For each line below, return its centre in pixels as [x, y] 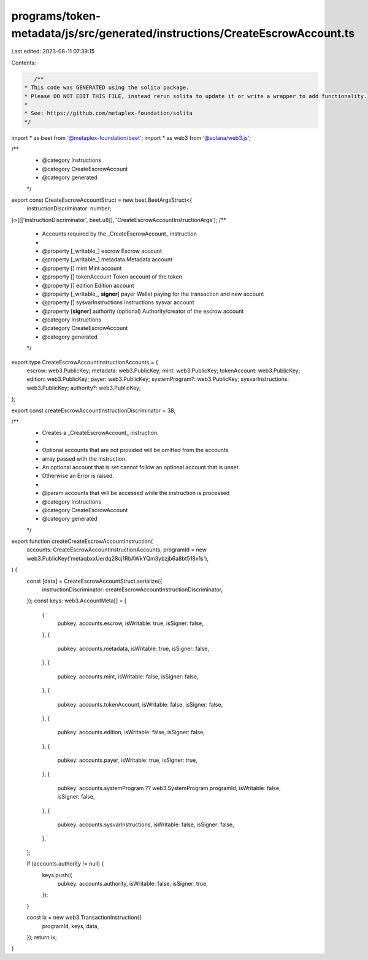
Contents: [24, 63]
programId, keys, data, [71, 926]
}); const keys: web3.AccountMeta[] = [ [77, 601]
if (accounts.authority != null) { [65, 864]
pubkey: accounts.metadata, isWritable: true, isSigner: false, [133, 648]
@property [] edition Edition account [88, 285]
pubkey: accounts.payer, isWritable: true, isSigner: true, [127, 760]
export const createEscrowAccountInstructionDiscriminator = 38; [94, 410]
